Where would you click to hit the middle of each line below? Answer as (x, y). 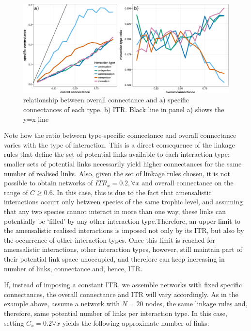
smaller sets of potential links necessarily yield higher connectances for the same (123, 164)
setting (14, 323)
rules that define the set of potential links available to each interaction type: (117, 154)
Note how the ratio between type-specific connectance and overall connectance (120, 135)
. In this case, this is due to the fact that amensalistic (132, 192)
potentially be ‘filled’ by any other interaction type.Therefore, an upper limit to (122, 221)
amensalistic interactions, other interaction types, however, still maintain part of (123, 249)
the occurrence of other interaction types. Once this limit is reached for (110, 240)
